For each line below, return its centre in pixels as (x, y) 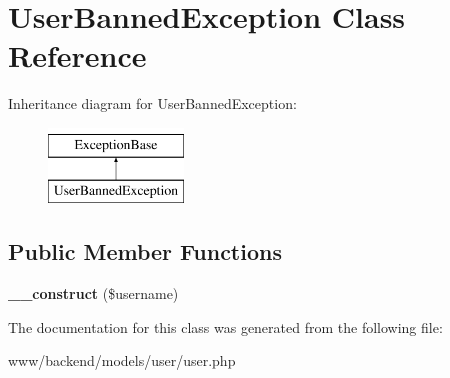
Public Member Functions (145, 251)
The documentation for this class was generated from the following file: (225, 326)
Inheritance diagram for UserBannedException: (152, 103)
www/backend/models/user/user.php (122, 360)
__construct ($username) (93, 293)
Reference (77, 55)
